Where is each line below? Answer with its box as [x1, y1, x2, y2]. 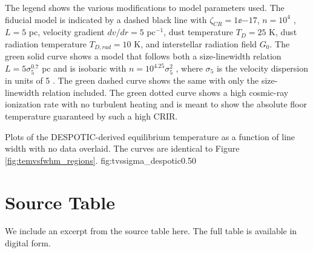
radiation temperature [5, 37, 87, 50]
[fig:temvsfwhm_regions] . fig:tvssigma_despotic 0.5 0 [5, 153, 196, 166]
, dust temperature [163, 25, 234, 38]
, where [176, 62, 203, 75]
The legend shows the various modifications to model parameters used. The [5, 1, 285, 13]
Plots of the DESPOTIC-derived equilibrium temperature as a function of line [5, 130, 295, 143]
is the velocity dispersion [216, 62, 309, 75]
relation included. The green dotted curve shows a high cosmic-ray [42, 86, 289, 98]
